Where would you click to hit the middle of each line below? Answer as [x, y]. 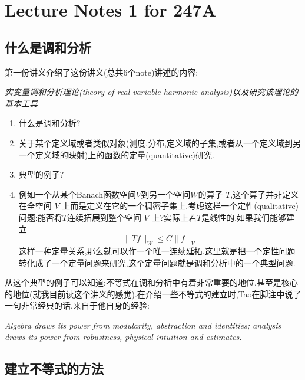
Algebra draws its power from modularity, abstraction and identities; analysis [143, 325]
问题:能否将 [40, 217]
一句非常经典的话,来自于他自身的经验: [77, 305]
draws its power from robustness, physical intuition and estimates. [123, 337]
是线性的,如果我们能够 [244, 217]
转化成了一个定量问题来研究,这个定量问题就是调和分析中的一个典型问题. [157, 262]
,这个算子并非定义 [265, 194]
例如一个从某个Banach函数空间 [77, 194]
